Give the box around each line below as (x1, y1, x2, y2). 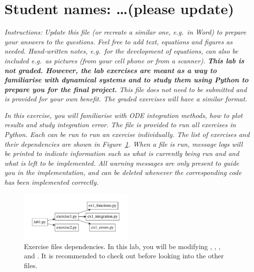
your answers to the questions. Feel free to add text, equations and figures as (4, 36, 233, 46)
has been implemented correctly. (4, 177, 99, 187)
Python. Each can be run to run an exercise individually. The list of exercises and (4, 129, 250, 139)
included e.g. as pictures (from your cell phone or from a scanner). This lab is (4, 55, 244, 65)
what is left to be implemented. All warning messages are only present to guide (4, 157, 239, 168)
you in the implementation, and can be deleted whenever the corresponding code (4, 167, 242, 177)
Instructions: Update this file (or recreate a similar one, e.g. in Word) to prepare (4, 27, 246, 37)
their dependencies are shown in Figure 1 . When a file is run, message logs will (4, 138, 243, 149)
